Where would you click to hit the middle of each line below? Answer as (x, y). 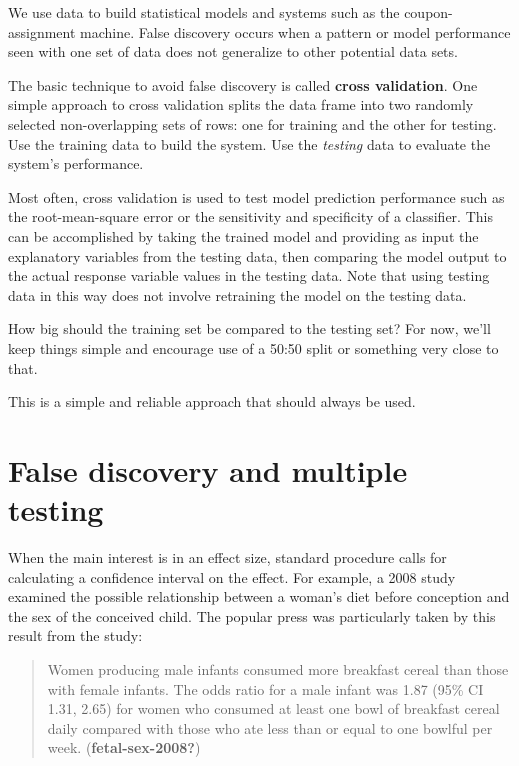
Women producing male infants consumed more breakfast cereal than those (278, 668)
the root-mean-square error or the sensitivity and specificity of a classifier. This (250, 216)
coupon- (428, 12)
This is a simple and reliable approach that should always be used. (212, 401)
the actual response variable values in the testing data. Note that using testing (249, 275)
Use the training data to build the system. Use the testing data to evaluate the (249, 143)
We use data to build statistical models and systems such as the (204, 12)
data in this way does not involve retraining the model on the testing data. (237, 294)
